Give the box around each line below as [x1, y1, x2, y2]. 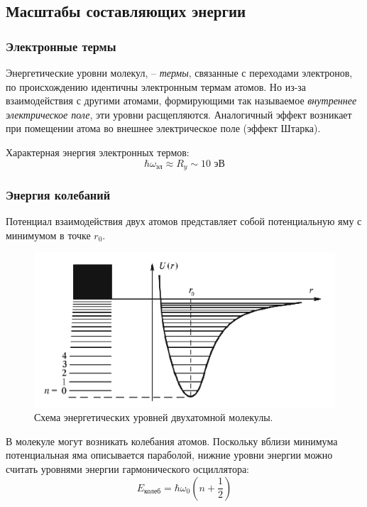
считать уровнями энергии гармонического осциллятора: [6, 461, 249, 476]
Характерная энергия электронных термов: [6, 144, 190, 159]
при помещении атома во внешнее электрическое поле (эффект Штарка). [6, 121, 321, 136]
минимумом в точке [6, 227, 91, 242]
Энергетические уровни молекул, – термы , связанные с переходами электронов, [6, 65, 353, 80]
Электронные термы [6, 37, 116, 55]
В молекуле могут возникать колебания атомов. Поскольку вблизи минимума [6, 433, 338, 448]
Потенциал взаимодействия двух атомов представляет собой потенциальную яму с [6, 214, 362, 229]
